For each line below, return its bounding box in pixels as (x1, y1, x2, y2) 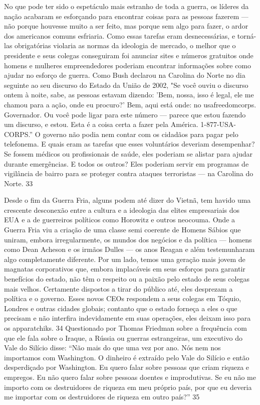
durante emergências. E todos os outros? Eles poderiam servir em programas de (4, 158, 249, 169)
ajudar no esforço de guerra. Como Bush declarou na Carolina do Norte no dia (4, 70, 245, 80)
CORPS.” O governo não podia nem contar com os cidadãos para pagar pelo (4, 128, 238, 139)
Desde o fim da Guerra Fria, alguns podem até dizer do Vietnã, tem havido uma (4, 195, 251, 205)
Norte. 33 (4, 178, 33, 188)
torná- (237, 30, 256, 41)
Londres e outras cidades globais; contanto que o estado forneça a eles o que (4, 303, 237, 313)
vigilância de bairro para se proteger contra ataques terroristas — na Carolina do (4, 168, 253, 179)
